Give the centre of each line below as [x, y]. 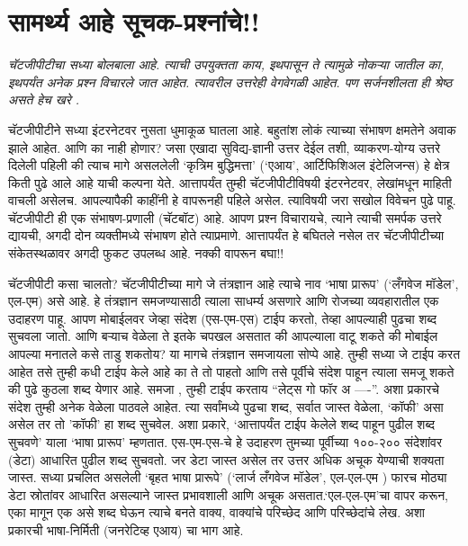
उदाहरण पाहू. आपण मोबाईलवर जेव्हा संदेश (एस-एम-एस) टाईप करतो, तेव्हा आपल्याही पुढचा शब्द [222, 318]
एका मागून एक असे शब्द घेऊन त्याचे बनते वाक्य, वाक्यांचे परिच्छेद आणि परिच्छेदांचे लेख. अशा [217, 512]
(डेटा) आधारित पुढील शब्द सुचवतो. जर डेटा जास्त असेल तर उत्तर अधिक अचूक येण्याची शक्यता [226, 459]
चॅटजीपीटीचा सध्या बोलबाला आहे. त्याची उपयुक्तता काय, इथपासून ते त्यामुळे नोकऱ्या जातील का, [226, 64]
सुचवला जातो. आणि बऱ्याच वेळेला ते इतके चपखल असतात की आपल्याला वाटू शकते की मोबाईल [223, 336]
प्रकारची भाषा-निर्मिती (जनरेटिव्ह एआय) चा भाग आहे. [126, 529]
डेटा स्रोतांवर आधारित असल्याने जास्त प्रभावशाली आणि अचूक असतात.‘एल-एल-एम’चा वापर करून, [229, 494]
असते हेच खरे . [44, 99]
